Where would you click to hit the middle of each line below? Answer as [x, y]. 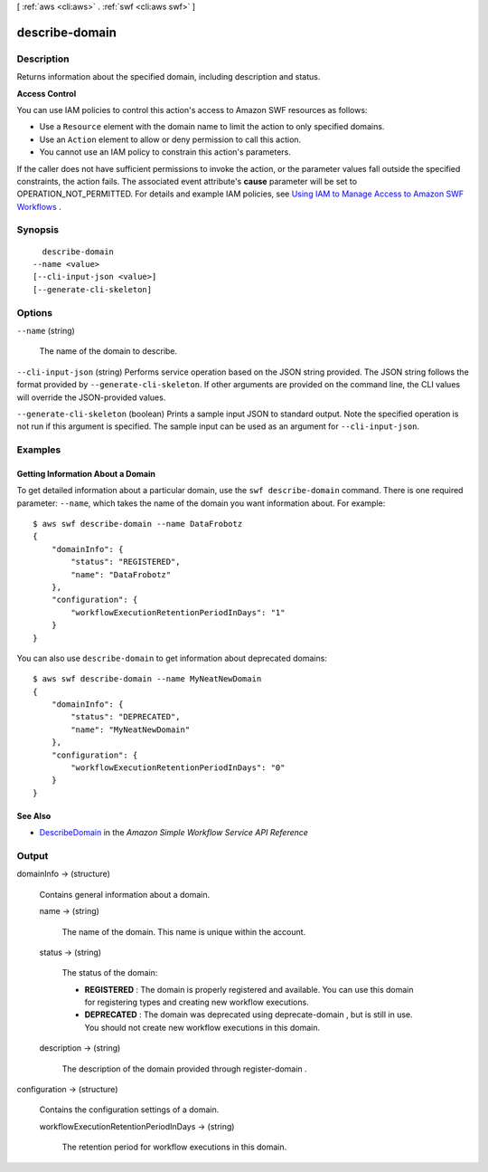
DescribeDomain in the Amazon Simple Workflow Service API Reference [174, 833]
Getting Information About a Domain [86, 473]
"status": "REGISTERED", [126, 562]
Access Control [47, 93]
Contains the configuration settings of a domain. [129, 1110]
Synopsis [38, 230]
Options [35, 312]
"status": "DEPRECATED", [126, 717]
